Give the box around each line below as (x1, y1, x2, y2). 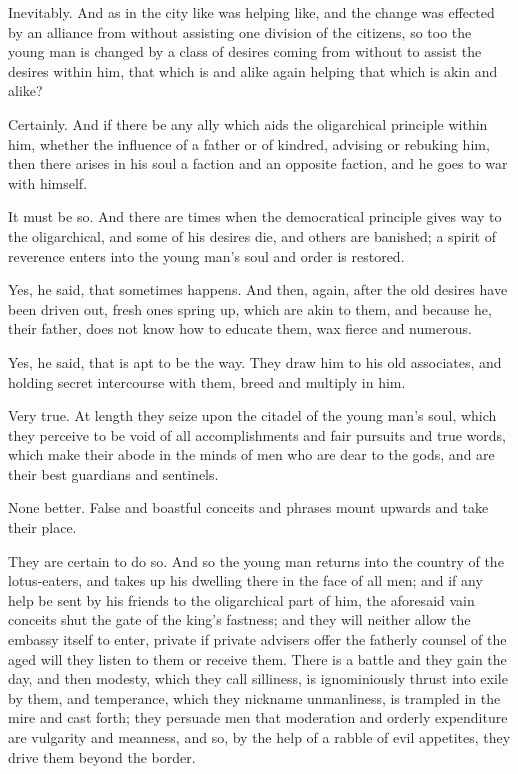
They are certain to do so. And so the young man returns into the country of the (8, 550, 504, 571)
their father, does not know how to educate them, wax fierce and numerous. (8, 318, 472, 339)
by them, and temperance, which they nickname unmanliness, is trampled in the (8, 687, 501, 708)
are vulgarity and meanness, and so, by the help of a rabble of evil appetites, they (8, 727, 511, 747)
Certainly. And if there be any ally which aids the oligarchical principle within (8, 113, 488, 134)
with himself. (8, 172, 88, 193)
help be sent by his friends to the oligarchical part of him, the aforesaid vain (8, 589, 475, 610)
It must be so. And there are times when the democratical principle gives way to (8, 206, 502, 227)
